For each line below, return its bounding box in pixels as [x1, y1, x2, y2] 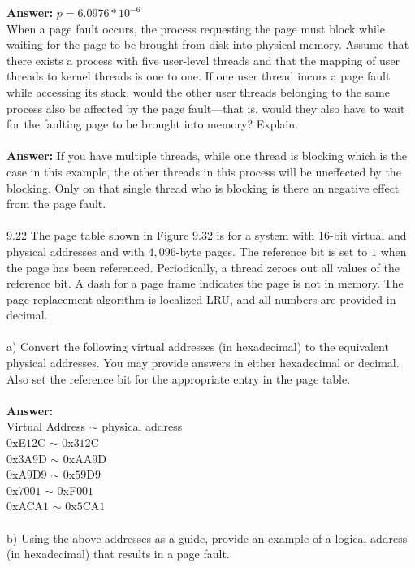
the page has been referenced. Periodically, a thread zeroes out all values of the [6, 258, 400, 275]
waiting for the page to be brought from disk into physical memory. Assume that [6, 36, 409, 53]
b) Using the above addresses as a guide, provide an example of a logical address [6, 529, 408, 546]
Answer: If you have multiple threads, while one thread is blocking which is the [6, 147, 408, 164]
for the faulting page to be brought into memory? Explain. [6, 115, 298, 132]
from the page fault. [6, 195, 106, 212]
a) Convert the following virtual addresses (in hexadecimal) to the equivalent [6, 338, 389, 355]
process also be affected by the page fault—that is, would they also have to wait [6, 99, 405, 116]
